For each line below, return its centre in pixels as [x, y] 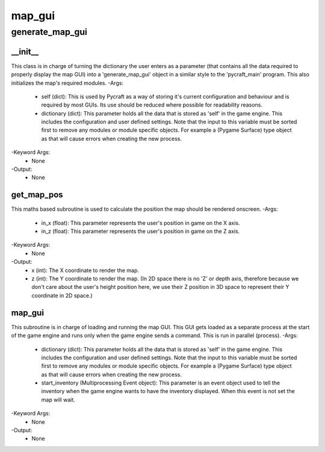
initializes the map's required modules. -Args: [67, 83]
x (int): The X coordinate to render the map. [85, 270]
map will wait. [58, 400]
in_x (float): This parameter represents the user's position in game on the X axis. [141, 223]
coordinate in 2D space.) [62, 296]
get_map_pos [37, 195]
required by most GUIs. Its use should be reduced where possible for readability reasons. [152, 105]
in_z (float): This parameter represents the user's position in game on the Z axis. [141, 231]
